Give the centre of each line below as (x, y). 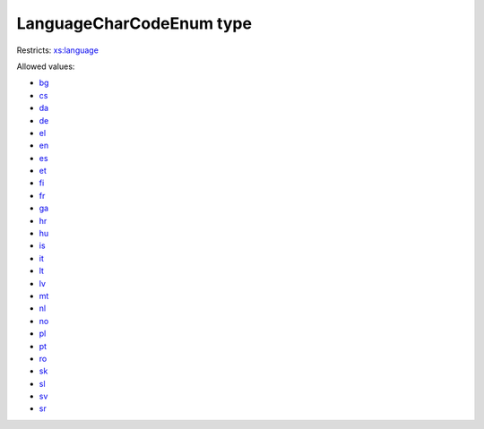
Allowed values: (46, 66)
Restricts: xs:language (57, 50)
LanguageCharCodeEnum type (134, 23)
